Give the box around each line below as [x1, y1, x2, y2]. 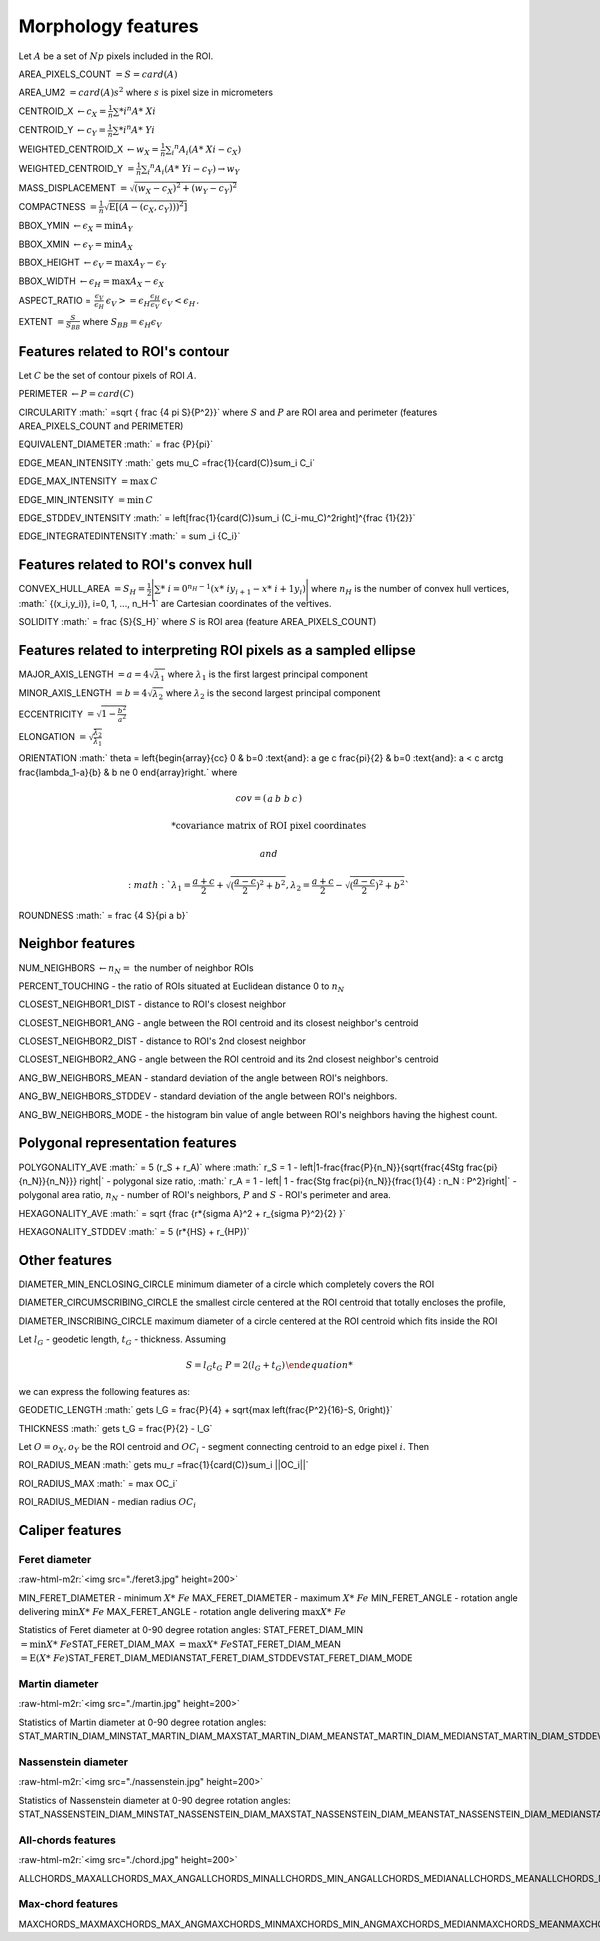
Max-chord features [18, 1897, 119, 1911]
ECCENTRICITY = [18, 708, 95, 720]
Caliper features [18, 1521, 122, 1539]
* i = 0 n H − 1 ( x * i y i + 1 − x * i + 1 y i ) [160, 581, 307, 597]
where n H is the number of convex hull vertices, [310, 583, 510, 597]
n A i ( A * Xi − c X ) [173, 142, 242, 157]
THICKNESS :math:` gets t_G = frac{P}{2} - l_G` [18, 1422, 213, 1434]
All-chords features [18, 1833, 117, 1847]
